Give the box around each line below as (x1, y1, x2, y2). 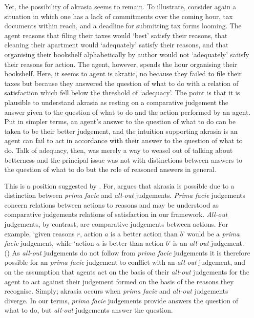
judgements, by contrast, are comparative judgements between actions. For (4, 219, 228, 229)
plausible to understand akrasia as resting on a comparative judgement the (4, 97, 229, 107)
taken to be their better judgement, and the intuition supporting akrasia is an (4, 126, 238, 136)
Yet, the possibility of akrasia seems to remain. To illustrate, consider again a (4, 1, 236, 11)
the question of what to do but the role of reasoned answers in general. (4, 164, 216, 174)
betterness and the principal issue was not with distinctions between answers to (4, 154, 242, 165)
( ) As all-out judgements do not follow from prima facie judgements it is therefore (4, 247, 250, 257)
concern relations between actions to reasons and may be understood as (4, 199, 219, 210)
